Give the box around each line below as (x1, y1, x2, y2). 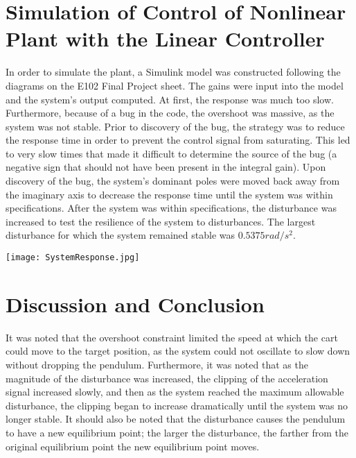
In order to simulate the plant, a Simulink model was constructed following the (6, 65, 341, 79)
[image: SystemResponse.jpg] (6, 253, 140, 263)
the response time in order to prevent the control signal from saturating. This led (6, 133, 350, 147)
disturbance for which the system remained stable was (6, 228, 235, 242)
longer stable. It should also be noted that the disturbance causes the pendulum (6, 412, 346, 426)
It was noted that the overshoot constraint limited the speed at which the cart (6, 330, 338, 344)
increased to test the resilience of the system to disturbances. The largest (6, 214, 316, 228)
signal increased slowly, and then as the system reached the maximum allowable (6, 384, 344, 399)
